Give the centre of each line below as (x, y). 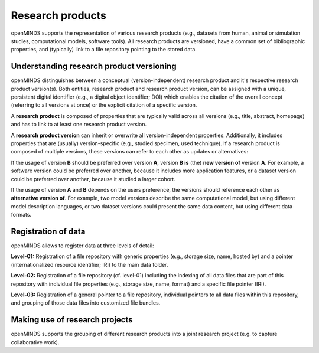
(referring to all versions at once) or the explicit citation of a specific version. (104, 105)
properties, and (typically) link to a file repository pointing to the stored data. (104, 50)
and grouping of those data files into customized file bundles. (86, 303)
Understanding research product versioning (94, 66)
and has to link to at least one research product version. (79, 125)
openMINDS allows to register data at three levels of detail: (82, 246)
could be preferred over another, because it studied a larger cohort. (93, 179)
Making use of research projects (72, 320)
